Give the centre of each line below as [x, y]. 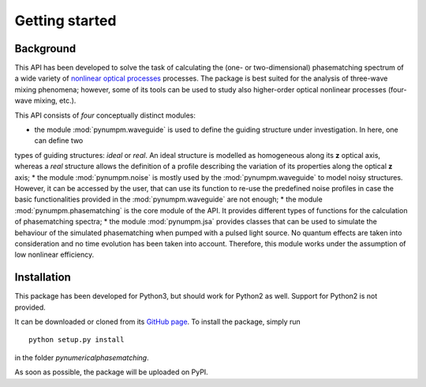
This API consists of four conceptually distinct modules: [105, 115]
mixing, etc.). [55, 101]
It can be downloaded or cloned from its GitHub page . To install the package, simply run [158, 321]
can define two [59, 141]
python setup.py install [77, 340]
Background [45, 49]
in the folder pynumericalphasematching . [82, 357]
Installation [43, 278]
